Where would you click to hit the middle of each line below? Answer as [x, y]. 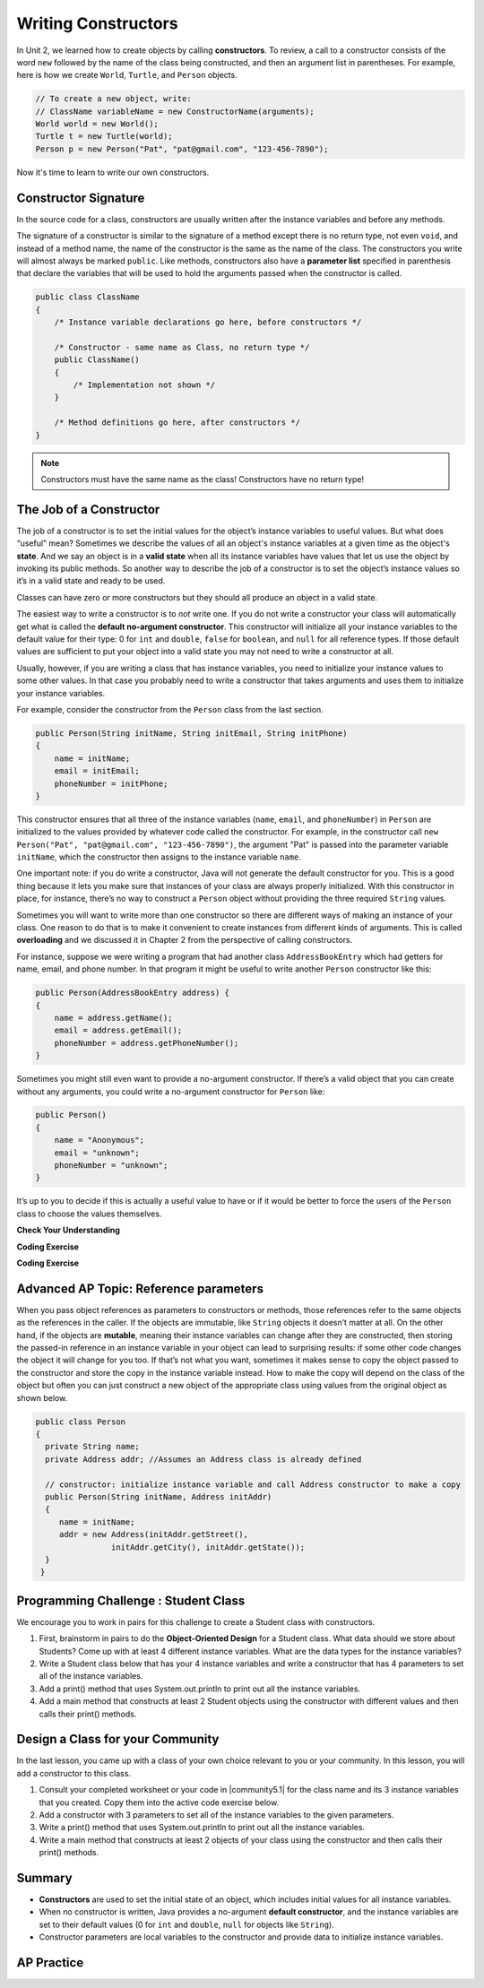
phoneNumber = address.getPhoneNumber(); [147, 1043]
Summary [44, 1878]
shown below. [42, 1397]
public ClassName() [97, 360]
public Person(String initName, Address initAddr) [159, 1496]
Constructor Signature [81, 198]
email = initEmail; [97, 771]
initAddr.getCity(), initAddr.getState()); [208, 1547]
